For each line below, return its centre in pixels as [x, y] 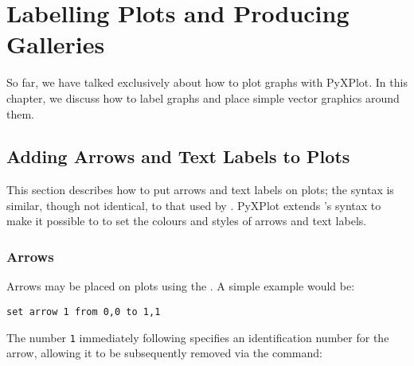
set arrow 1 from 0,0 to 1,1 [84, 311]
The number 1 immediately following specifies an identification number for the [198, 337]
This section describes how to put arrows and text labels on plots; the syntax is [200, 190]
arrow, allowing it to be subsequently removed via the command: [164, 353]
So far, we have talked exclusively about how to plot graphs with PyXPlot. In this [207, 82]
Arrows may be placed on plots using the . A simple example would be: [181, 286]
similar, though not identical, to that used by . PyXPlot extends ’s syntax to [194, 205]
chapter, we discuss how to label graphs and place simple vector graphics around [203, 97]
